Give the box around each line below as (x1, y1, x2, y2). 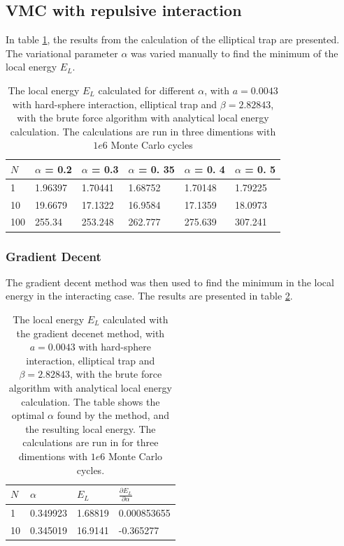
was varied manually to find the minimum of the (131, 45, 338, 60)
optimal (11, 408, 45, 422)
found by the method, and (57, 408, 169, 422)
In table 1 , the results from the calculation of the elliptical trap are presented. (6, 32, 340, 47)
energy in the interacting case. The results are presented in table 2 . (6, 288, 293, 303)
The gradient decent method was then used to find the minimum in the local (6, 274, 334, 289)
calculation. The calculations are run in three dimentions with (10, 124, 276, 138)
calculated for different (98, 82, 195, 97)
